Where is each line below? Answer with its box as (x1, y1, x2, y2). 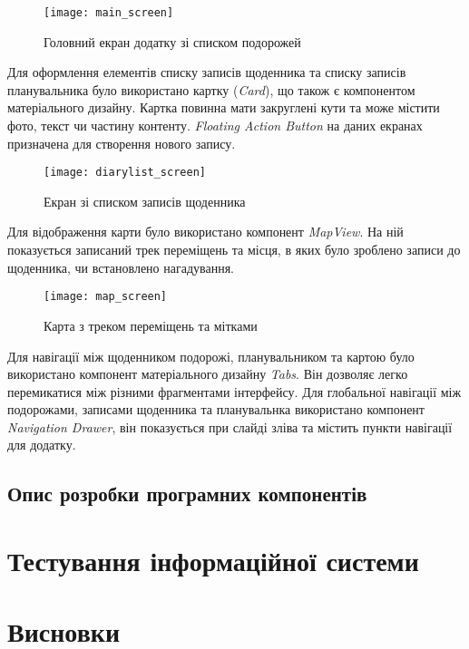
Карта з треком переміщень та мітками (44, 315, 258, 334)
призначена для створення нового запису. (7, 133, 236, 152)
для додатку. (7, 435, 76, 454)
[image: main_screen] (44, 6, 174, 19)
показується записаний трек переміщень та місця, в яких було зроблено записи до (7, 240, 461, 259)
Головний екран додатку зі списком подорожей (44, 32, 301, 51)
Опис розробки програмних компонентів (7, 479, 367, 508)
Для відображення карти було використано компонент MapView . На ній (7, 222, 404, 241)
